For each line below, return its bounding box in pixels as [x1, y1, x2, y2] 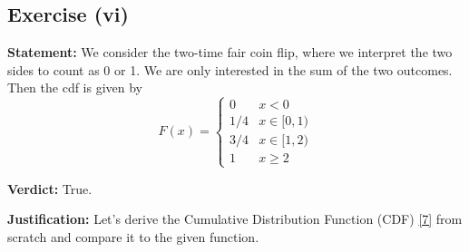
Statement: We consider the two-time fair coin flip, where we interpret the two [7, 43, 453, 62]
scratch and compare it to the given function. [7, 227, 259, 246]
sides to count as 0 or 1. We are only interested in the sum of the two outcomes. [7, 60, 453, 79]
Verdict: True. [7, 179, 93, 198]
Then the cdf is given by [7, 78, 143, 97]
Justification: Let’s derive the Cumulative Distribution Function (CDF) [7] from [7, 209, 463, 228]
